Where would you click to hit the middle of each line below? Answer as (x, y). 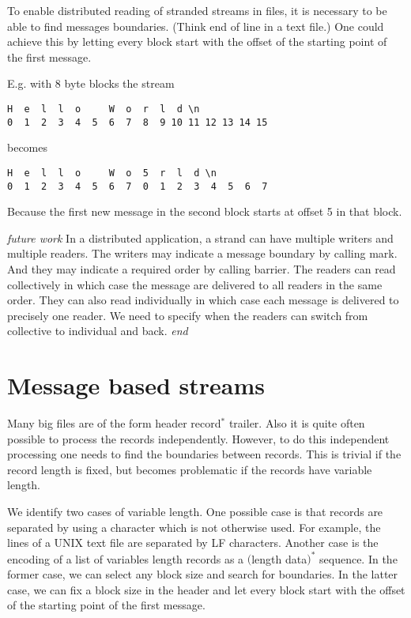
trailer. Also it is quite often (297, 423)
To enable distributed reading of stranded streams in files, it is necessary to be (197, 10)
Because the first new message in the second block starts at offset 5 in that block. (205, 211)
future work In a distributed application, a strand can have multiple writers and (200, 237)
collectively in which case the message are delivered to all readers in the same (195, 284)
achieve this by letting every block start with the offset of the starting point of (197, 41)
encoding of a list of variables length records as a (126, 558)
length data (279, 558)
